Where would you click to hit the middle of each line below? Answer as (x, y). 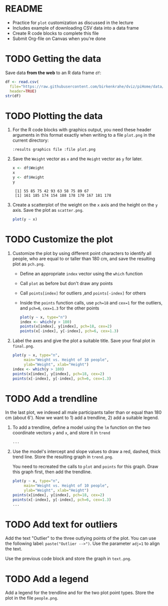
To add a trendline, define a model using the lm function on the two (81, 427)
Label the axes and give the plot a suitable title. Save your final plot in (84, 341)
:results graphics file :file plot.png (54, 150)
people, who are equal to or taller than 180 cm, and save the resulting (84, 258)
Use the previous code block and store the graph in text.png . (68, 558)
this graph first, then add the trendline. (52, 472)
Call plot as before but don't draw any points (66, 283)
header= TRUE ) (23, 91)
